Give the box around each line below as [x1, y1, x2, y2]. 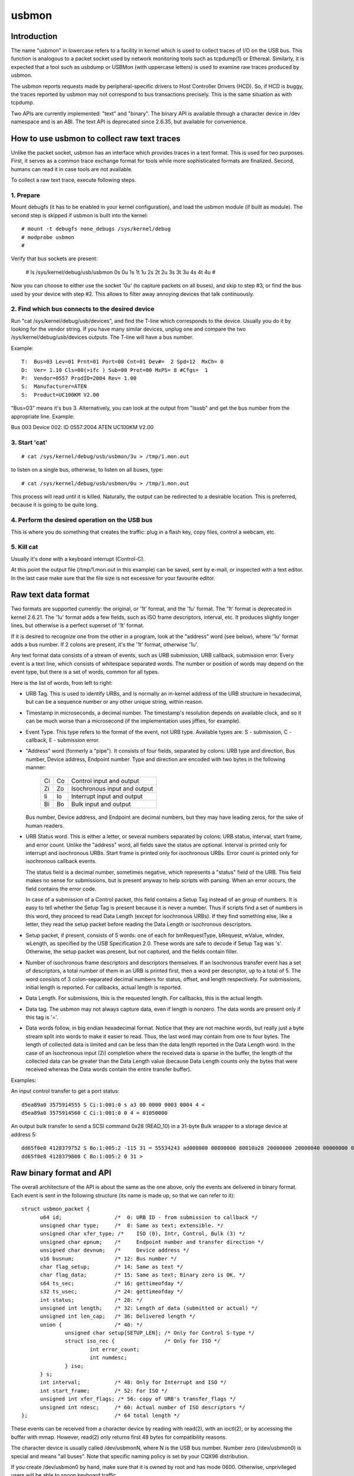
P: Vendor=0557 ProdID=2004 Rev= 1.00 [21, 375, 137, 382]
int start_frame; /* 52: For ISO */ [40, 1387, 168, 1394]
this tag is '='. [25, 1014, 58, 1021]
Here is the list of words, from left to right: [11, 679, 113, 686]
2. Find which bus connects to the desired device [11, 305, 155, 313]
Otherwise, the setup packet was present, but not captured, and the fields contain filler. [25, 948, 238, 955]
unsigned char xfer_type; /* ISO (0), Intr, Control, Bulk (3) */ [40, 1230, 245, 1237]
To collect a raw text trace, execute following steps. [11, 177, 136, 184]
